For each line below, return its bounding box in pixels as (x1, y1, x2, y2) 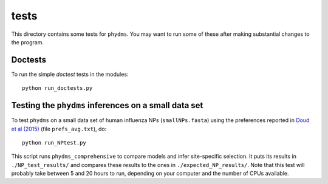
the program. (11, 38, 44, 46)
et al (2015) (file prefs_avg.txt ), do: (11, 125, 107, 132)
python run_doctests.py (22, 85, 93, 92)
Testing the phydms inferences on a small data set (11, 100, 203, 111)
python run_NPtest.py (22, 139, 86, 146)
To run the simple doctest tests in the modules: (11, 70, 129, 78)
